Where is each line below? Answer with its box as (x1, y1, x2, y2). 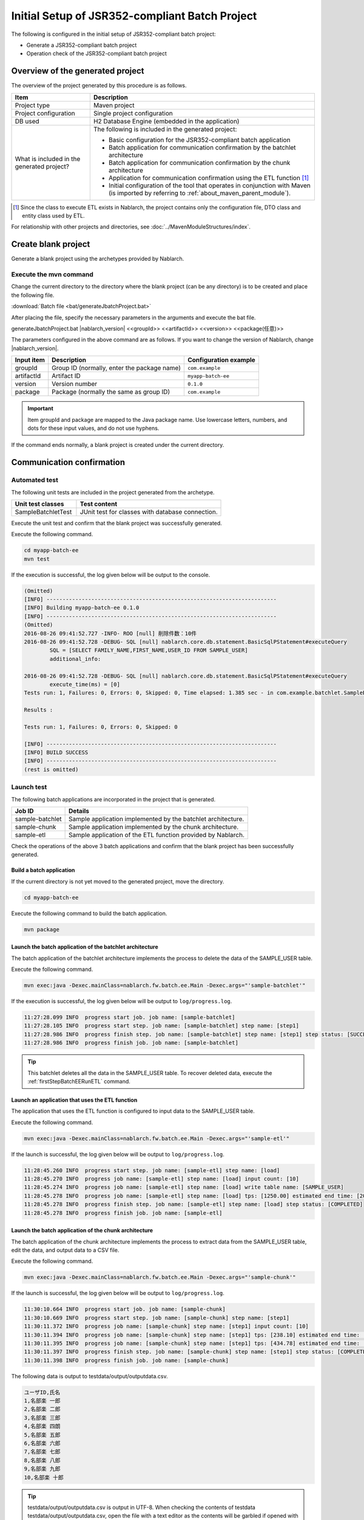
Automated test (11, 476, 59, 485)
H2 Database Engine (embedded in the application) (93, 117, 240, 125)
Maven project (93, 101, 135, 109)
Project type (15, 101, 50, 109)
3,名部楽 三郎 (24, 1414, 61, 1421)
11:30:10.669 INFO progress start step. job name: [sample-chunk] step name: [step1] (24, 1314, 290, 1321)
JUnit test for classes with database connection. (79, 508, 218, 516)
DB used (15, 117, 39, 125)
